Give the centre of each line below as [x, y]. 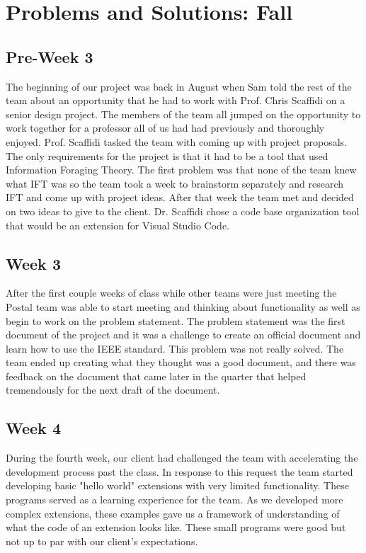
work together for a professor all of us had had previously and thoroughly [165, 128]
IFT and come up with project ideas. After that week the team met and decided [180, 197]
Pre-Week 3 [50, 56]
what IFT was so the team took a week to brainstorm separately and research [175, 183]
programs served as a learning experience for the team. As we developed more [175, 500]
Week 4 [33, 428]
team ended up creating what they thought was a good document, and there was [181, 362]
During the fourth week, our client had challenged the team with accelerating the [182, 458]
